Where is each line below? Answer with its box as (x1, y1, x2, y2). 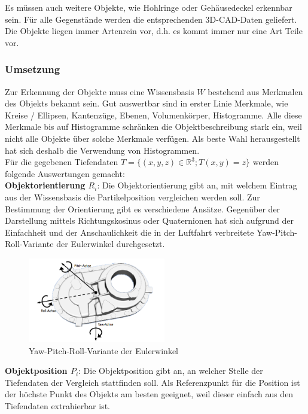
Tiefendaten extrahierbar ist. (5, 400, 110, 412)
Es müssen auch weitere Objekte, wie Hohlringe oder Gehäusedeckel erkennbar (5, 1, 292, 13)
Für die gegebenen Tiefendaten (5, 156, 118, 168)
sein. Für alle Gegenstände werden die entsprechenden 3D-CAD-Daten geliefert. (5, 13, 297, 25)
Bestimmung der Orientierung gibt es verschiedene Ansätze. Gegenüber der (5, 202, 280, 215)
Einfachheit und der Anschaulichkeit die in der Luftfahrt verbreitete (5, 226, 254, 238)
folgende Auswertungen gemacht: (5, 167, 125, 179)
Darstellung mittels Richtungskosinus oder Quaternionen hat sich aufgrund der (5, 214, 294, 227)
